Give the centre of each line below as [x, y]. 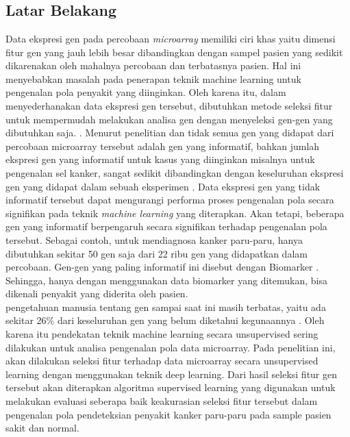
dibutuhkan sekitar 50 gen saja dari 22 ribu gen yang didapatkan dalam [157, 253]
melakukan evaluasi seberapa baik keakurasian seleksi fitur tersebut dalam [162, 401]
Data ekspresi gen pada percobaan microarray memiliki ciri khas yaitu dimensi [171, 38]
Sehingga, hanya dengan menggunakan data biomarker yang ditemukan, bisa [166, 280]
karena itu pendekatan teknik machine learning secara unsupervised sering [162, 334]
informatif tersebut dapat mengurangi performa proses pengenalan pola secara [170, 200]
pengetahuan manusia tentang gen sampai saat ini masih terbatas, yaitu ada [166, 307]
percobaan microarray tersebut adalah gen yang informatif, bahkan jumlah [163, 146]
